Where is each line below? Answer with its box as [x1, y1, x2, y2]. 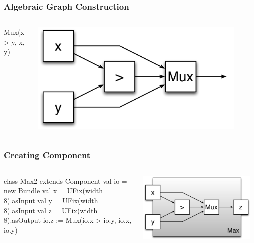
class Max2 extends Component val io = [4, 175, 127, 186]
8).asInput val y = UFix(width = [4, 195, 106, 205]
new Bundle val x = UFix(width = [4, 185, 111, 196]
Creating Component [4, 149, 91, 161]
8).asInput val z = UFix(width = [4, 205, 105, 215]
